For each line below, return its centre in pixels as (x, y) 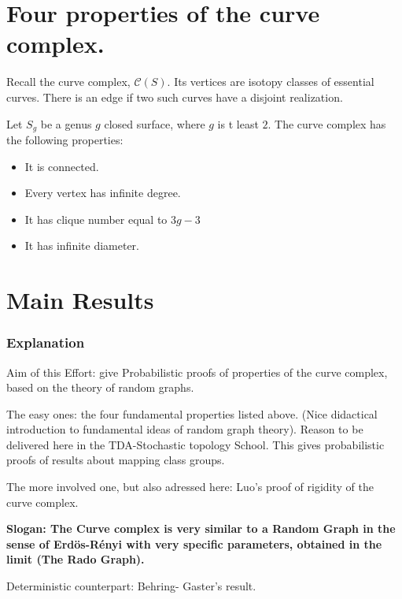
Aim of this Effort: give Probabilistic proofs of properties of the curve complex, (197, 372)
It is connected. (62, 166)
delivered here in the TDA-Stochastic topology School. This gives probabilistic (195, 444)
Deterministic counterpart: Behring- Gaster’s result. (131, 586)
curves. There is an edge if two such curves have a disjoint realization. (175, 97)
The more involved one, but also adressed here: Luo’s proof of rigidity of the (190, 487)
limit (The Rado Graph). (76, 559)
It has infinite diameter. (82, 246)
